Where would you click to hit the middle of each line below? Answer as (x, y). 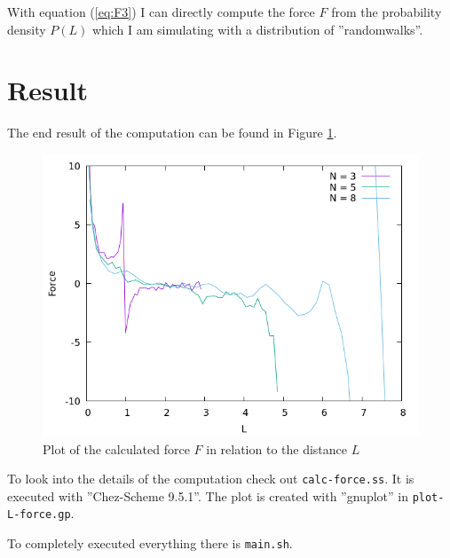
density (27, 29)
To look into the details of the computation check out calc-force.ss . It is (211, 479)
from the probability (387, 12)
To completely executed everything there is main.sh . (150, 543)
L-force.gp (39, 515)
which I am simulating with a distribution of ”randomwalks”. (257, 29)
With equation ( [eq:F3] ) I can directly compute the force (161, 12)
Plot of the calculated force (116, 448)
